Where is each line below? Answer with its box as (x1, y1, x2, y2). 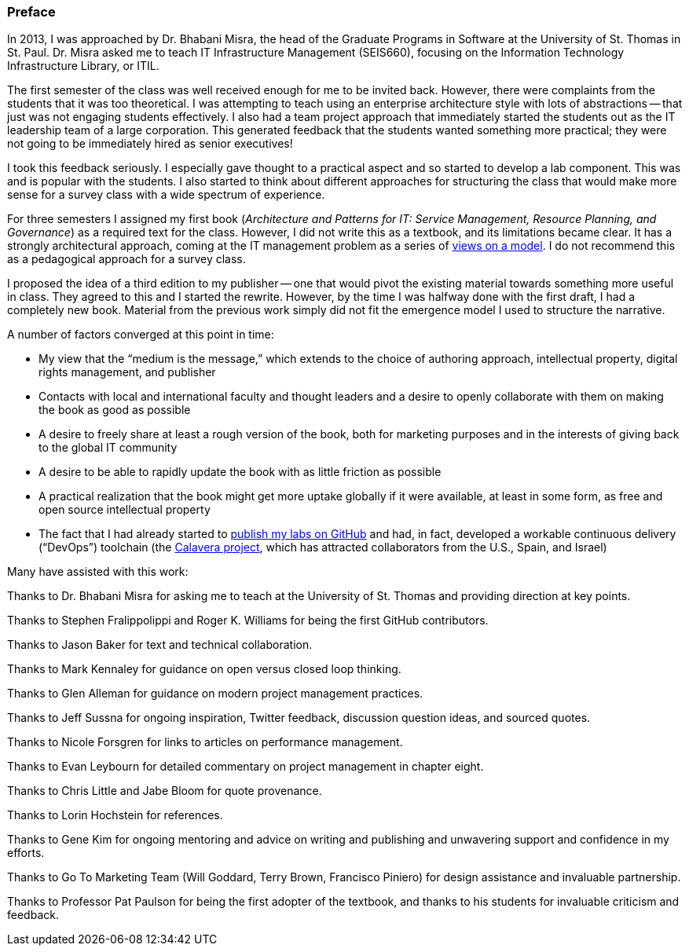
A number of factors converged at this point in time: (7, 328, 274, 342)
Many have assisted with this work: (7, 565, 189, 579)
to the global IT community (38, 441, 178, 455)
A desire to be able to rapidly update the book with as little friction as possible (38, 465, 442, 479)
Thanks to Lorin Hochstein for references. (7, 808, 223, 822)
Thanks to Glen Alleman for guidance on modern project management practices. (7, 687, 423, 701)
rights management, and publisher (38, 365, 216, 379)
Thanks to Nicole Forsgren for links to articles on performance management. (7, 735, 403, 749)
